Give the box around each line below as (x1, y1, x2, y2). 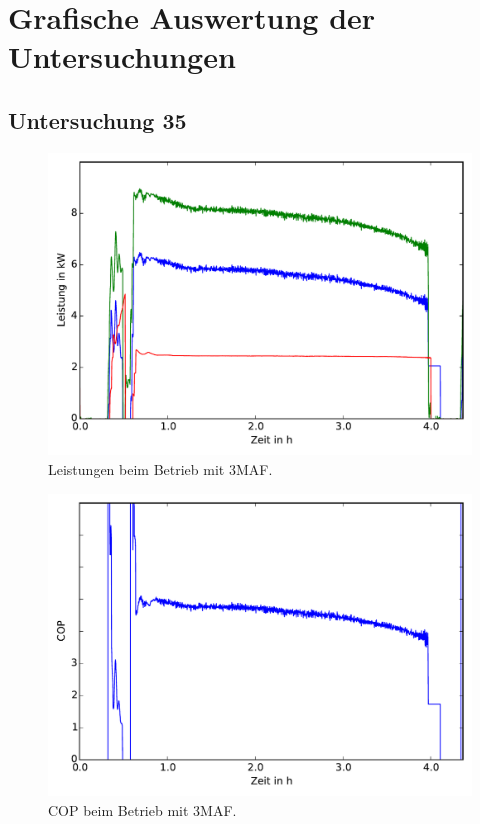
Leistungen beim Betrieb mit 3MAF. (48, 459, 273, 480)
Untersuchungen (8, 36, 236, 77)
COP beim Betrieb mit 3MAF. (48, 799, 237, 820)
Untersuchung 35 (8, 104, 187, 135)
